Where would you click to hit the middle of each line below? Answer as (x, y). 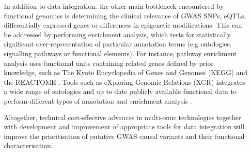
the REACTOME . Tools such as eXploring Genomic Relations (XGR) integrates (125, 82)
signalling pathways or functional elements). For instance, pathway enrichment (120, 53)
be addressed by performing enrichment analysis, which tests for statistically (117, 34)
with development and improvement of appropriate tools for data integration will (124, 127)
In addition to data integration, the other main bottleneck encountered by (114, 6)
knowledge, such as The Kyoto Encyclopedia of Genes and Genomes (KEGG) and (125, 72)
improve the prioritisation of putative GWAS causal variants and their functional (124, 136)
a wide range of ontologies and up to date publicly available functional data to (120, 91)
